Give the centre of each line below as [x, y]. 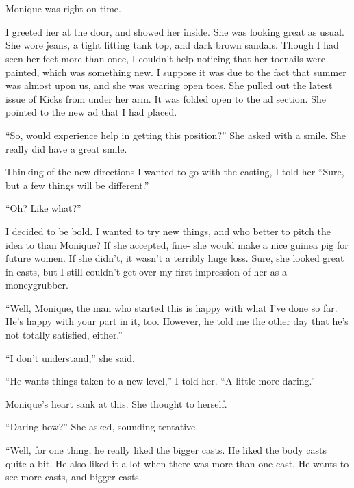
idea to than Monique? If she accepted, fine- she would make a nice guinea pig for [177, 244]
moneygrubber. [37, 285]
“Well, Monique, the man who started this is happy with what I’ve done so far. [172, 307]
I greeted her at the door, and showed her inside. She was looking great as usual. [175, 31]
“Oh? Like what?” [43, 208]
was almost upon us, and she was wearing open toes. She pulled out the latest [169, 85]
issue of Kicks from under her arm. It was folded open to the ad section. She [166, 98]
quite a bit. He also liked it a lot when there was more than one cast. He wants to [177, 463]
